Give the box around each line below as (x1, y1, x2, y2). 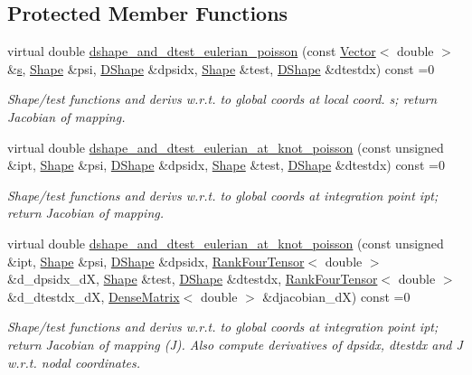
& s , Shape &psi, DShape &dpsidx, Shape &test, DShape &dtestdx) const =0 (7, 59, 435, 78)
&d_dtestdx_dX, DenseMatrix (7, 286, 180, 305)
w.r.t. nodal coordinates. (7, 352, 141, 371)
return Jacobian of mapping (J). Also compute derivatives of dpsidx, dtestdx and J (7, 334, 463, 353)
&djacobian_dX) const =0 (262, 286, 411, 305)
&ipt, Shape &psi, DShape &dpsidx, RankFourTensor (7, 251, 305, 270)
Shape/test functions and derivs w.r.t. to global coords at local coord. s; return (7, 89, 438, 108)
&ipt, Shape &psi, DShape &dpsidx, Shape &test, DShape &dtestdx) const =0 (7, 155, 445, 174)
